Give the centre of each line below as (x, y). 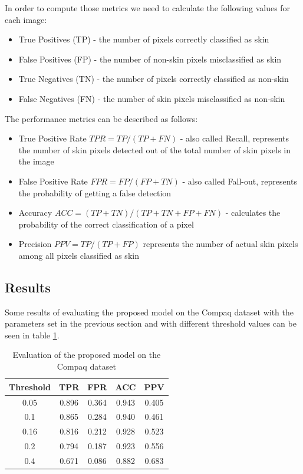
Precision (35, 244)
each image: (26, 19)
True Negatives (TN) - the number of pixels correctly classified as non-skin (154, 79)
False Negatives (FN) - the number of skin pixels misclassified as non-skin (152, 98)
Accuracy (35, 213)
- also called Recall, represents (235, 138)
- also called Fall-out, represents (240, 181)
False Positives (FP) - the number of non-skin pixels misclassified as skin (150, 59)
